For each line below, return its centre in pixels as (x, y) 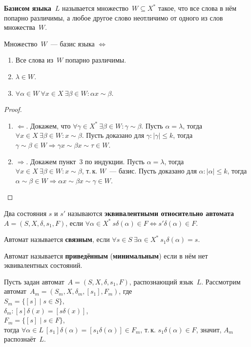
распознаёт (20, 339)
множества (20, 27)
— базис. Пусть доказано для (153, 171)
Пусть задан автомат (34, 281)
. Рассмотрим (221, 281)
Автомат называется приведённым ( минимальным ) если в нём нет (106, 255)
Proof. (13, 109)
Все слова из (34, 60)
